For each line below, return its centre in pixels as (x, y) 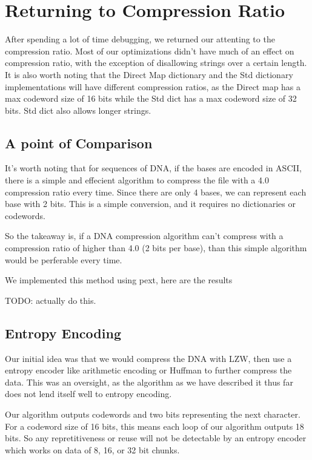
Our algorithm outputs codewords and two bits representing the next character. (153, 414)
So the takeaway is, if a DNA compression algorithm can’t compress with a (144, 236)
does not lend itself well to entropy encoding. (88, 394)
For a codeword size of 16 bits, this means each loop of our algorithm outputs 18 (154, 426)
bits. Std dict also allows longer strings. (78, 110)
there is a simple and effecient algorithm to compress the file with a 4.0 (137, 180)
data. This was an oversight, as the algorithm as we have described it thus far (149, 382)
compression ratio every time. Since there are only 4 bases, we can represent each (156, 192)
